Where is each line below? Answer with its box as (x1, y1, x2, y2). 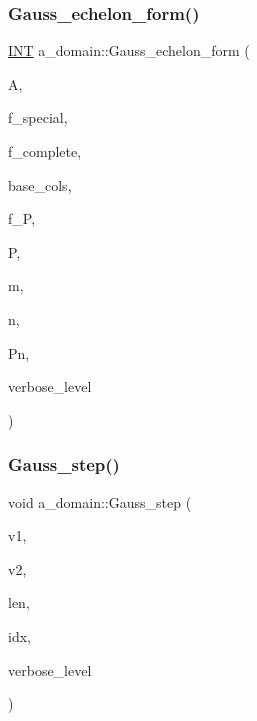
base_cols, (8, 174, 72, 195)
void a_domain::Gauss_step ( (8, 491, 192, 512)
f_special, (8, 107, 68, 128)
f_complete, (8, 141, 82, 161)
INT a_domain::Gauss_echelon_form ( (8, 40, 250, 61)
